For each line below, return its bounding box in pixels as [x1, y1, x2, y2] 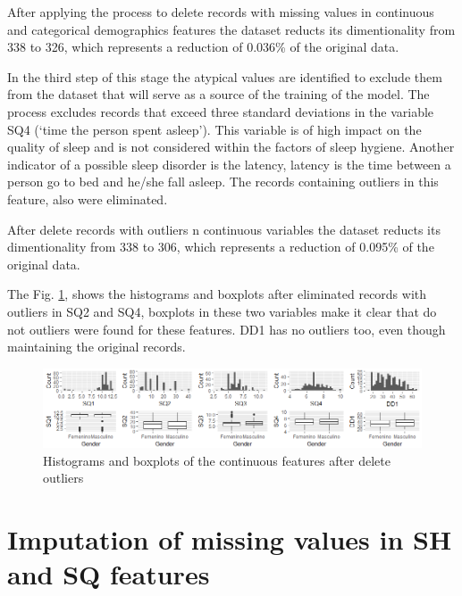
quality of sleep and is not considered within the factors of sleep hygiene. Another [7, 137, 455, 156]
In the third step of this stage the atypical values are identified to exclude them [7, 67, 442, 86]
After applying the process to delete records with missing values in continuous [7, 3, 434, 21]
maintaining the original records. [7, 337, 186, 356]
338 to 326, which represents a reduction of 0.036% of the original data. [7, 37, 399, 56]
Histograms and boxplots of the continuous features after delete [43, 451, 391, 469]
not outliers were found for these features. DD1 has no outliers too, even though [7, 319, 446, 338]
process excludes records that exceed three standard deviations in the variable [7, 102, 434, 120]
